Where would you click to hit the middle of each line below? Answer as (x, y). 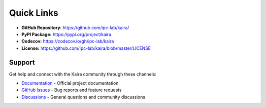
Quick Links (34, 13)
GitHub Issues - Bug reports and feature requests (71, 90)
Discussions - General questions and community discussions (83, 97)
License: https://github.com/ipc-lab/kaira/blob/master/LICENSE (86, 48)
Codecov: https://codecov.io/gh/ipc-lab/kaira (68, 41)
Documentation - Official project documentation (70, 83)
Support (22, 62)
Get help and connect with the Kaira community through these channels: (83, 74)
